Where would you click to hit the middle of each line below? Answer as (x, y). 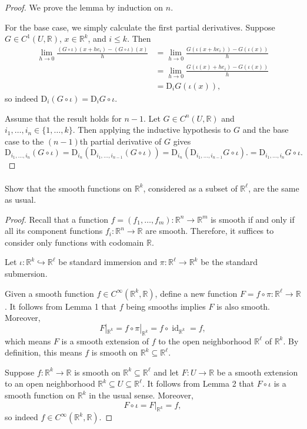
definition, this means (44, 352)
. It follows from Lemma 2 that (198, 383)
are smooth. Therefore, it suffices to (210, 231)
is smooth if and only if (253, 219)
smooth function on (40, 395)
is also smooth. (243, 306)
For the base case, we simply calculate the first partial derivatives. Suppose (140, 27)
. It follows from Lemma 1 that (61, 306)
